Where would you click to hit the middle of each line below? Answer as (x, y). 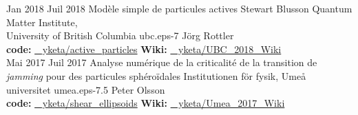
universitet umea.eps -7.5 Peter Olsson (86, 89)
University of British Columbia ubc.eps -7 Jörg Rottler (120, 35)
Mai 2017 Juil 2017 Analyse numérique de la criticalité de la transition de (162, 62)
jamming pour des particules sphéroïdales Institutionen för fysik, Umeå (156, 75)
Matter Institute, (42, 22)
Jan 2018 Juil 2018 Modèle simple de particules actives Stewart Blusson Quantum (179, 8)
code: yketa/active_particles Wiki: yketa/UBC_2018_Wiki (144, 49)
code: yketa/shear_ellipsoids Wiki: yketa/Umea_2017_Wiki (146, 103)
